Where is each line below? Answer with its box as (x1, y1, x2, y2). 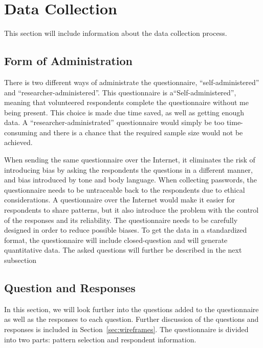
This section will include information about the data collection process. (4, 28, 227, 38)
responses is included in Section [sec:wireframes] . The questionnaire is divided (4, 324, 249, 334)
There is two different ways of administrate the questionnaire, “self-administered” (4, 76, 259, 87)
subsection (4, 255, 37, 265)
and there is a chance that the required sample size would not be (39, 127, 243, 137)
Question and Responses (4, 280, 136, 295)
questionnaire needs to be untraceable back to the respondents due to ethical (4, 184, 245, 195)
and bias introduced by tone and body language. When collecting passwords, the (4, 174, 257, 185)
